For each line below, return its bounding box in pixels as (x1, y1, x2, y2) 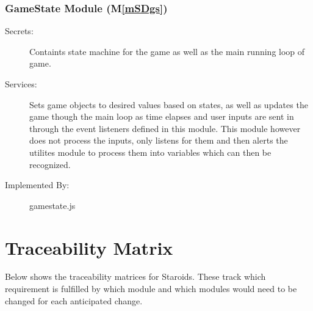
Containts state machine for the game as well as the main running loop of (29, 45, 305, 57)
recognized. (29, 158, 71, 170)
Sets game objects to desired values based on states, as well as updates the (29, 98, 308, 111)
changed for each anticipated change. (5, 294, 143, 307)
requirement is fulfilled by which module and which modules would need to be (5, 282, 297, 295)
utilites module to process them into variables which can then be (29, 145, 272, 158)
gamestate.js (29, 199, 76, 211)
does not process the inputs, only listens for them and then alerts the (29, 134, 288, 147)
